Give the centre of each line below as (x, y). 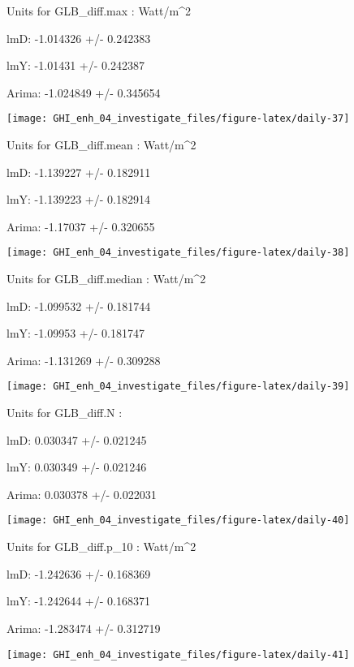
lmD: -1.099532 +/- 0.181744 (79, 306)
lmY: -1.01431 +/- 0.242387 (76, 65)
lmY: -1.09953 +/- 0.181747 (76, 333)
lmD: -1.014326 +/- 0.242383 (79, 38)
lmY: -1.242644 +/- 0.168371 (78, 601)
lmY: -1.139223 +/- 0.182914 (78, 199)
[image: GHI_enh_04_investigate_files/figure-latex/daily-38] (178, 253)
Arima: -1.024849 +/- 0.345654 (84, 92)
